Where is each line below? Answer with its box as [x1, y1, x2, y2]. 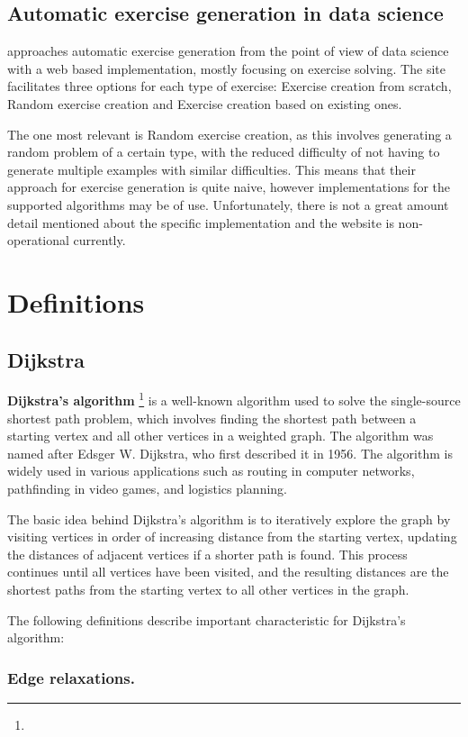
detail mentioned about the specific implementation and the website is [7, 213, 394, 232]
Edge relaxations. [7, 666, 135, 688]
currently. [73, 231, 126, 250]
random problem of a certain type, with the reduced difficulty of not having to [7, 142, 440, 161]
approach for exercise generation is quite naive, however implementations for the [7, 177, 450, 196]
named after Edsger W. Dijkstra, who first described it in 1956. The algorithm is [7, 443, 453, 462]
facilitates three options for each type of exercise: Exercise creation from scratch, [7, 77, 452, 96]
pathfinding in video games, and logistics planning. [7, 478, 288, 497]
